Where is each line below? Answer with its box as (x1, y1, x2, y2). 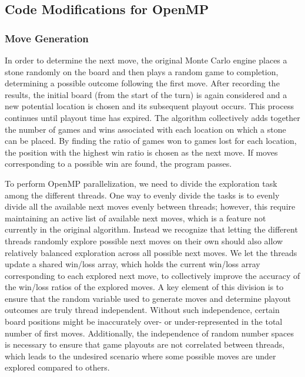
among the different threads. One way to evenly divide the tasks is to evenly (5, 188, 280, 201)
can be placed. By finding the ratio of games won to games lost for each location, (5, 134, 297, 147)
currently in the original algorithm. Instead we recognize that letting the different (5, 223, 298, 235)
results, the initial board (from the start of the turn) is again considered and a (5, 88, 287, 100)
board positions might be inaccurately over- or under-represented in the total (5, 315, 283, 328)
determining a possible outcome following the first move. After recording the (5, 77, 280, 89)
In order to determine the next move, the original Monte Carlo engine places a (5, 54, 287, 66)
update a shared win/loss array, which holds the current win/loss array (5, 258, 260, 270)
